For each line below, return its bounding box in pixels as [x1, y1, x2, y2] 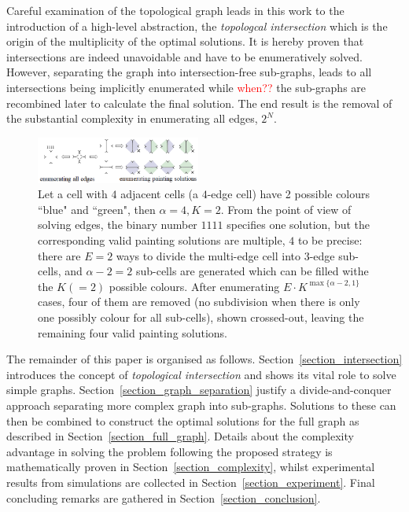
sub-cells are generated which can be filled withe [135, 263, 369, 279]
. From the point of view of [220, 201, 352, 217]
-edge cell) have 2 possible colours [207, 186, 370, 202]
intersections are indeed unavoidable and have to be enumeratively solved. [6, 48, 363, 64]
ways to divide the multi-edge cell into [116, 247, 301, 263]
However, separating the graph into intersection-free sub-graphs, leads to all [6, 64, 372, 80]
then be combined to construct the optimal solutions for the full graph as [6, 412, 359, 429]
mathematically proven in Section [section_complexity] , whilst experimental [6, 459, 375, 475]
